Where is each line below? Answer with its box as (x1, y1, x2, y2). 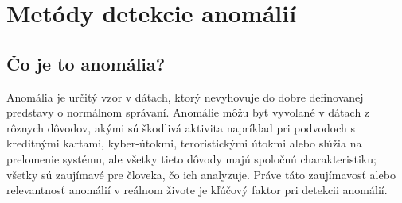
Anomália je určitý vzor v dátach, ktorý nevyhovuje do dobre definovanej (6, 88, 364, 105)
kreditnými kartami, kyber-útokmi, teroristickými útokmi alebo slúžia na (6, 135, 362, 151)
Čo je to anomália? (6, 51, 166, 75)
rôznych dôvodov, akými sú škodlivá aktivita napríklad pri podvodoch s (6, 119, 355, 136)
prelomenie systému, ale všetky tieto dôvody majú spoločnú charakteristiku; (6, 150, 377, 167)
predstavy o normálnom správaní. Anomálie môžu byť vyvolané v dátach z (6, 104, 370, 121)
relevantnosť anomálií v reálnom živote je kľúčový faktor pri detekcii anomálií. (6, 182, 388, 198)
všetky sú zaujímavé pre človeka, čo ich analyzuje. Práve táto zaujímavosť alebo (6, 166, 396, 182)
